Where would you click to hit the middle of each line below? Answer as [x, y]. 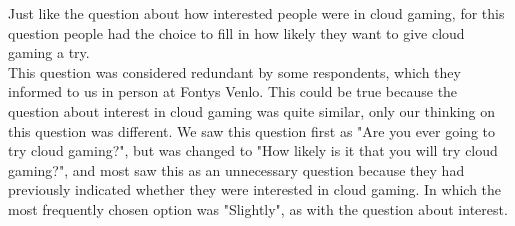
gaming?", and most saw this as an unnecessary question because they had [236, 169]
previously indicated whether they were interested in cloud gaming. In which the [255, 189]
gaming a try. [49, 52]
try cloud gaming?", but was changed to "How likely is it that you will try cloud [253, 150]
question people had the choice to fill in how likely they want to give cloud [236, 32]
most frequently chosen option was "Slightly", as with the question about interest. [258, 208]
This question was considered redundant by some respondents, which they [234, 71]
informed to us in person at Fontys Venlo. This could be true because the [233, 91]
